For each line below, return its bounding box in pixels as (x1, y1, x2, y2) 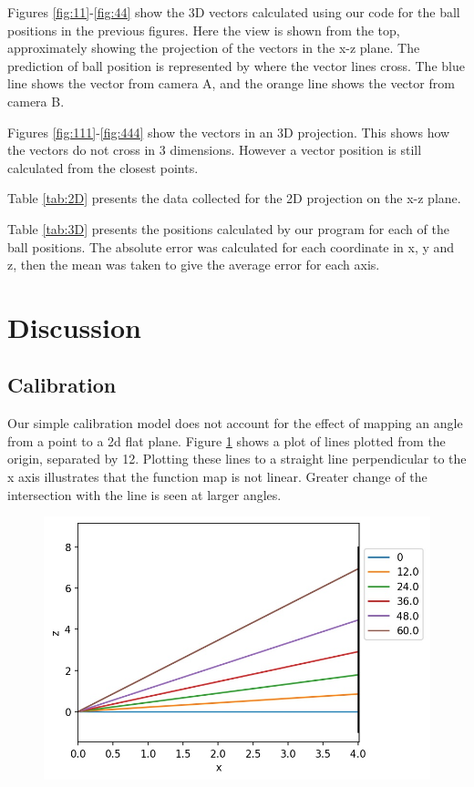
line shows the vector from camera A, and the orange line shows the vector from (7, 74, 455, 93)
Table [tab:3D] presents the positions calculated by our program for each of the (7, 219, 449, 238)
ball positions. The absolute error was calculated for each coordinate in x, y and (7, 237, 455, 256)
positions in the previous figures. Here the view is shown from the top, (7, 20, 400, 39)
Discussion (7, 308, 141, 345)
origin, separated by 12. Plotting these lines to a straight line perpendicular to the (7, 449, 467, 468)
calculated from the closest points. (7, 158, 199, 177)
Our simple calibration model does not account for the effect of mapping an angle (7, 414, 463, 433)
